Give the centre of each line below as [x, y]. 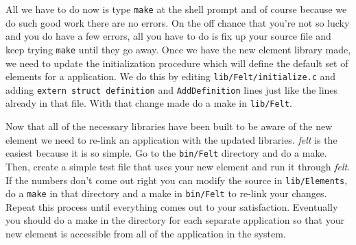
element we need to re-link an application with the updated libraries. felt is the [171, 139]
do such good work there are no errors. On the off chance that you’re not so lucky [178, 22]
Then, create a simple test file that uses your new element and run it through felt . [178, 166]
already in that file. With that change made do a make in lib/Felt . [149, 103]
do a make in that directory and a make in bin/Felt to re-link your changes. [166, 193]
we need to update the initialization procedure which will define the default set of [177, 63]
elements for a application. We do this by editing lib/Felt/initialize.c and [171, 76]
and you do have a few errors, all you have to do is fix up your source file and [168, 36]
